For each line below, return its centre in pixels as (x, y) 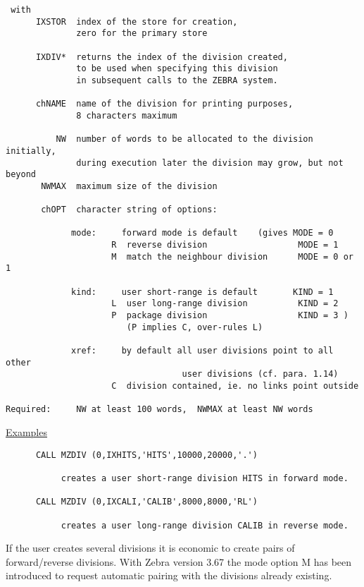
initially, (31, 151)
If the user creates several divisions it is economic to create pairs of (150, 548)
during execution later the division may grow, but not (210, 163)
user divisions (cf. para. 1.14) (260, 374)
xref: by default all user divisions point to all (202, 351)
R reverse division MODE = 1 (225, 245)
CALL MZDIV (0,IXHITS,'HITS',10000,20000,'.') (146, 455)
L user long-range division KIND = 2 (225, 304)
